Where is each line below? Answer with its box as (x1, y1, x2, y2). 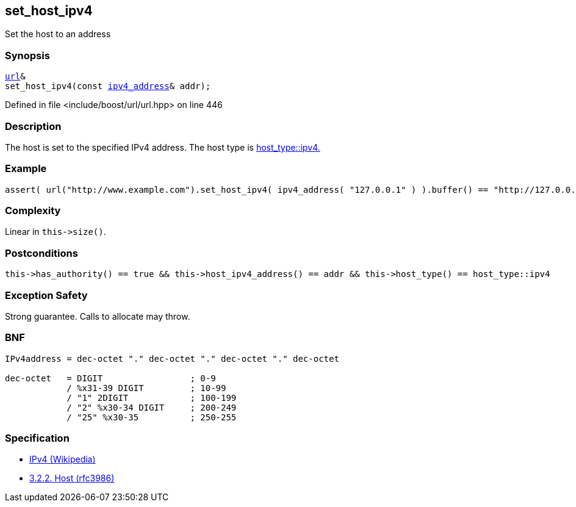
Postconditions (5, 246, 78, 259)
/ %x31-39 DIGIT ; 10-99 (67, 383, 226, 393)
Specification (5, 432, 70, 445)
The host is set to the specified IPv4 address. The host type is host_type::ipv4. (5, 142, 320, 153)
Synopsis (5, 49, 50, 62)
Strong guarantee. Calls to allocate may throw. (5, 311, 190, 322)
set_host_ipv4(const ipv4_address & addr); (5, 81, 211, 92)
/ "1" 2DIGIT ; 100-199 (67, 392, 237, 403)
